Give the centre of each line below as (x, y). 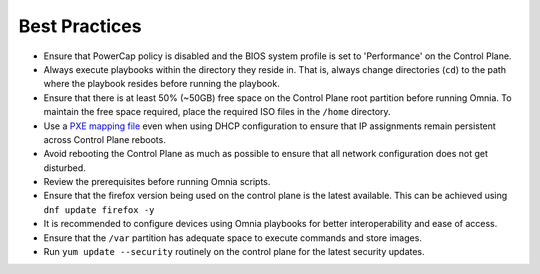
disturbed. (65, 167)
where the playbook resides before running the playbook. (161, 84)
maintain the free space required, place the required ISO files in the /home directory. (217, 112)
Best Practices (80, 26)
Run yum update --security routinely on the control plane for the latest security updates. (234, 252)
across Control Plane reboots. (105, 139)
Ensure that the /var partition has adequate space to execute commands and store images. (232, 237)
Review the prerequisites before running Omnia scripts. (157, 182)
